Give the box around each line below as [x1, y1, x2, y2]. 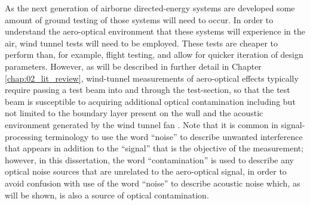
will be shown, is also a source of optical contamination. [5, 188, 209, 201]
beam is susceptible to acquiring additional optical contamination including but [5, 95, 296, 107]
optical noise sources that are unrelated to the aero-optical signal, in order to [5, 165, 287, 178]
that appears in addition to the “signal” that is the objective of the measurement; [5, 142, 304, 154]
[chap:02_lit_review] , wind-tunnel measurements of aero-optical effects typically [5, 72, 299, 84]
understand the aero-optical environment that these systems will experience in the [5, 25, 305, 38]
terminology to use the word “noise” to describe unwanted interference [45, 130, 303, 142]
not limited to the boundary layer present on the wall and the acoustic [5, 107, 263, 119]
